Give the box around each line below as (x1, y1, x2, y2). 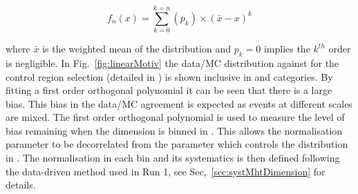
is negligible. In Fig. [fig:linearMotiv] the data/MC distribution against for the (6, 55, 339, 70)
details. (6, 177, 36, 192)
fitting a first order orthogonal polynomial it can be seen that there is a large (6, 83, 332, 97)
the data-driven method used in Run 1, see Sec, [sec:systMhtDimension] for (6, 164, 326, 178)
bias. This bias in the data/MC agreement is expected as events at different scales (6, 96, 352, 110)
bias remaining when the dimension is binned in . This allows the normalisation (6, 123, 343, 137)
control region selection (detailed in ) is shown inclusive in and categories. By (6, 69, 333, 84)
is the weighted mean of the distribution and (42, 41, 231, 56)
